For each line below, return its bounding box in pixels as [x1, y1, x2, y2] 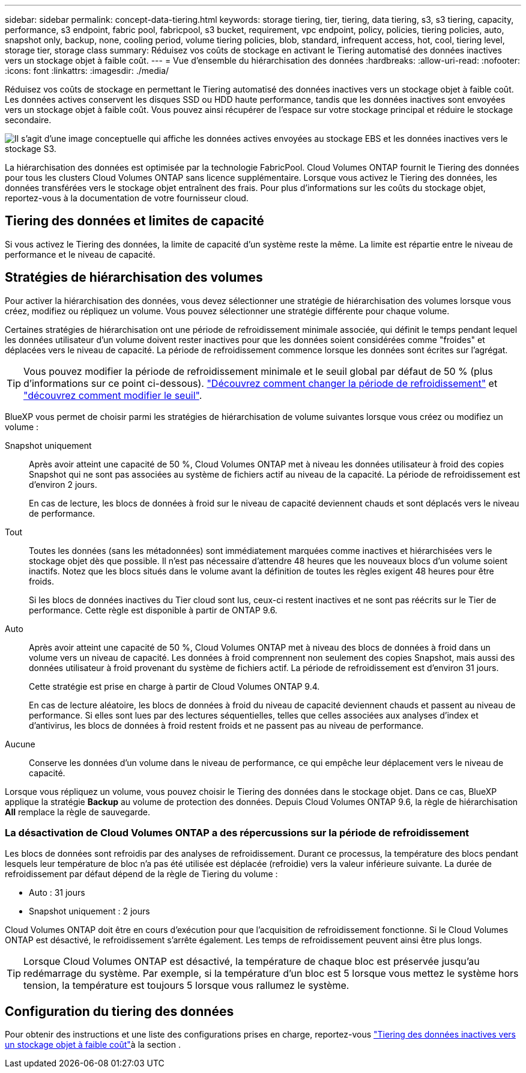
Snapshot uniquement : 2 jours [29, 906, 150, 917]
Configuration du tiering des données [5, 1003, 234, 1019]
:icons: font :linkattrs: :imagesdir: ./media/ [5, 65, 169, 76]
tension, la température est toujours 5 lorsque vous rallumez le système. [23, 979, 349, 992]
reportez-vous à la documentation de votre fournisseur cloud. [5, 193, 249, 203]
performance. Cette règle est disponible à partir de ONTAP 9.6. [29, 604, 277, 615]
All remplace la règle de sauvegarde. [5, 806, 151, 817]
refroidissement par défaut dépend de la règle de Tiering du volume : [5, 869, 278, 880]
